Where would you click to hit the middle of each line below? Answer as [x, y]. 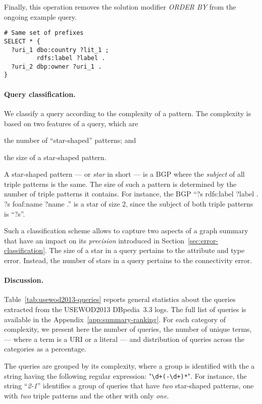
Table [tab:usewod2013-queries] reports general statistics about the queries [120, 299]
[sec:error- [203, 240]
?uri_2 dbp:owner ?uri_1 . [57, 66]
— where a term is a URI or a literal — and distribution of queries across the [124, 339]
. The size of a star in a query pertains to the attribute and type [145, 250]
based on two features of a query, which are [71, 123]
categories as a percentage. [45, 349]
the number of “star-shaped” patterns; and [70, 140]
